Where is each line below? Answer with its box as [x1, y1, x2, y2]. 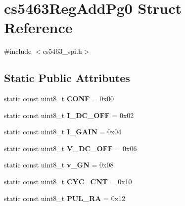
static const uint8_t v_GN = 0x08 [4, 160, 114, 170]
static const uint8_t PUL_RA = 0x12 [4, 193, 126, 203]
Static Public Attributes [4, 70, 130, 85]
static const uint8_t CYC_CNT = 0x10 [4, 176, 132, 187]
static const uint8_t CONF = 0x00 [4, 93, 114, 104]
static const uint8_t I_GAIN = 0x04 [4, 126, 122, 137]
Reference [4, 17, 73, 38]
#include [4, 46, 32, 56]
